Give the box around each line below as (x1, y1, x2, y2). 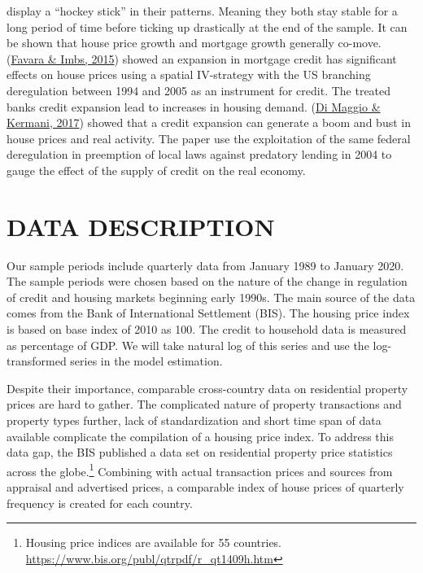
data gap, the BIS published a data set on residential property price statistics (7, 444, 393, 461)
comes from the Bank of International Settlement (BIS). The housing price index (7, 304, 410, 321)
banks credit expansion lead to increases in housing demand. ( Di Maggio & (7, 98, 381, 115)
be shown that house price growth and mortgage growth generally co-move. (7, 34, 382, 51)
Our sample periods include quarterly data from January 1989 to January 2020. (7, 256, 404, 273)
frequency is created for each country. (7, 494, 193, 511)
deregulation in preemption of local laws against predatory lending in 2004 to (7, 146, 392, 163)
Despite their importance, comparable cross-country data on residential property (7, 379, 408, 396)
